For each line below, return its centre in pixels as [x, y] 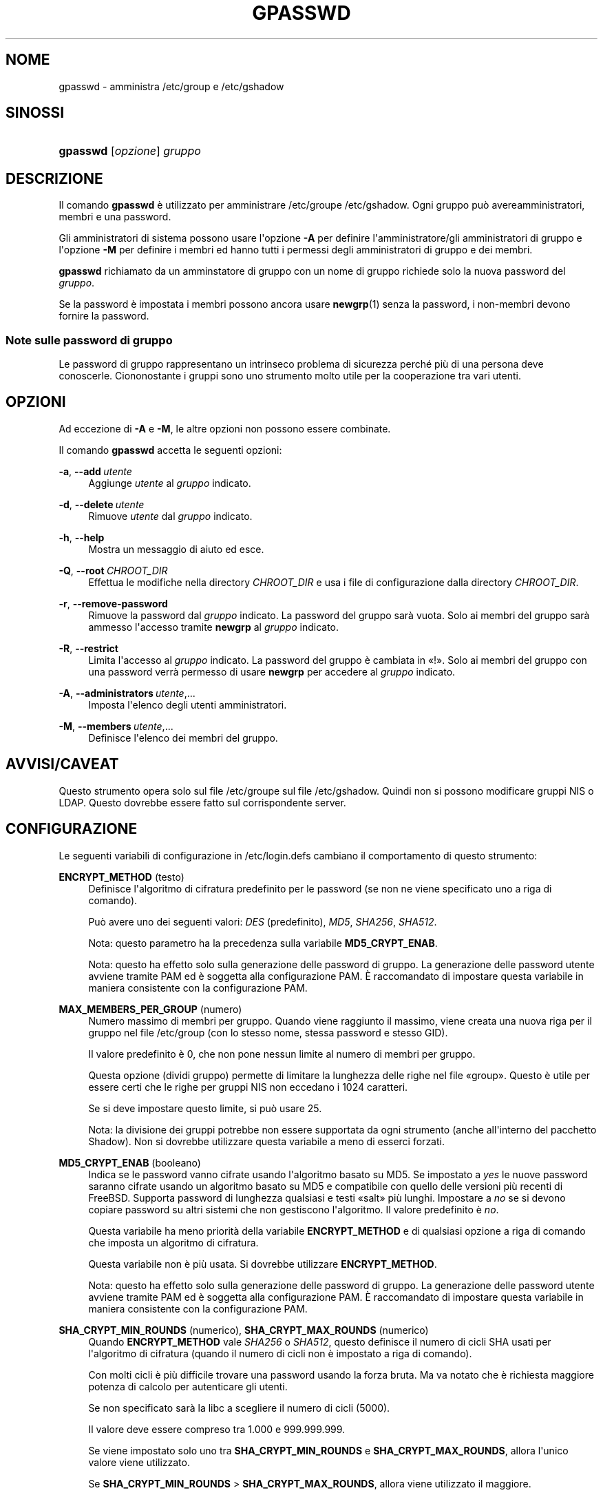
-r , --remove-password [113, 603]
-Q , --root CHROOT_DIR [113, 570]
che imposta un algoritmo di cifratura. [173, 1242]
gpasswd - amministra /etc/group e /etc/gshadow [171, 86]
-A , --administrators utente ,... [127, 693]
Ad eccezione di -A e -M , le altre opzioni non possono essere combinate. [225, 428]
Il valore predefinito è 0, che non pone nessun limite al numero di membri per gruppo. [282, 1054]
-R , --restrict [88, 648]
